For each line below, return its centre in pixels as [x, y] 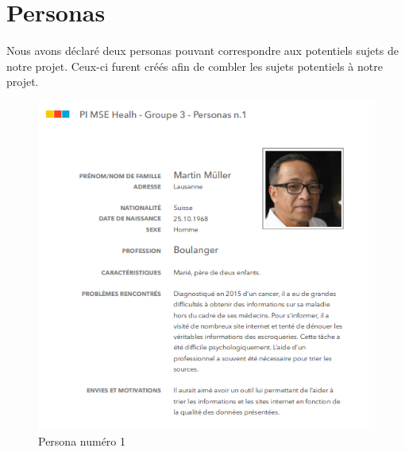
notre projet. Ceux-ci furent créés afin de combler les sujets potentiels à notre [195, 66]
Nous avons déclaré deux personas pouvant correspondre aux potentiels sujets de [202, 51]
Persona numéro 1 [82, 441]
